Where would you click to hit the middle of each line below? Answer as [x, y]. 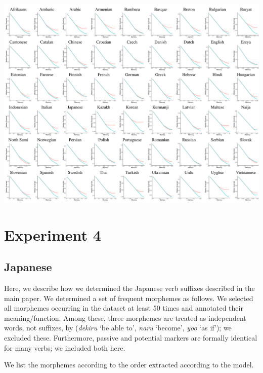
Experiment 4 [53, 234]
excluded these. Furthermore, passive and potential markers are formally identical [131, 337]
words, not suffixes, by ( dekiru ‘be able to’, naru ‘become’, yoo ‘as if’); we [118, 328]
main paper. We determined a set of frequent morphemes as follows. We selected [129, 298]
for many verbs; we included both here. [65, 347]
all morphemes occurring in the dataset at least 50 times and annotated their [124, 308]
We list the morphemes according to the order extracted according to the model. [129, 365]
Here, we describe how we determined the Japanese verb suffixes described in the [129, 288]
